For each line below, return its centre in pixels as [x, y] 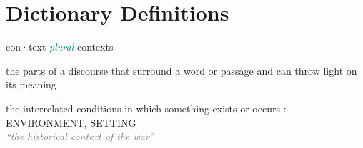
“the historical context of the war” [80, 136]
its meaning [31, 84]
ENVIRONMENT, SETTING [71, 122]
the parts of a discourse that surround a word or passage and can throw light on [181, 70]
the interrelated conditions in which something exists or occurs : [146, 108]
